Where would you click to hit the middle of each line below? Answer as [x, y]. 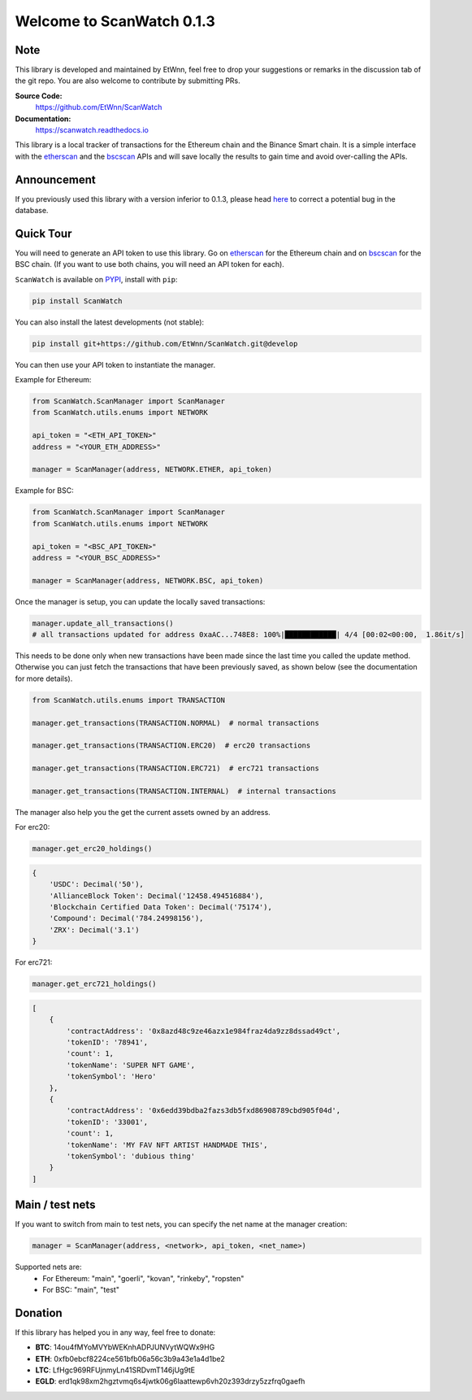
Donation [39, 1313]
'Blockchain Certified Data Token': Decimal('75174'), [160, 907]
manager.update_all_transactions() [103, 623]
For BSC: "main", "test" [81, 1289]
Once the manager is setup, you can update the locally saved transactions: [140, 601]
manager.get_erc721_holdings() [95, 984]
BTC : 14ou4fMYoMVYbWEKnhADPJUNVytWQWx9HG [125, 1347]
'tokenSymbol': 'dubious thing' [130, 1156]
